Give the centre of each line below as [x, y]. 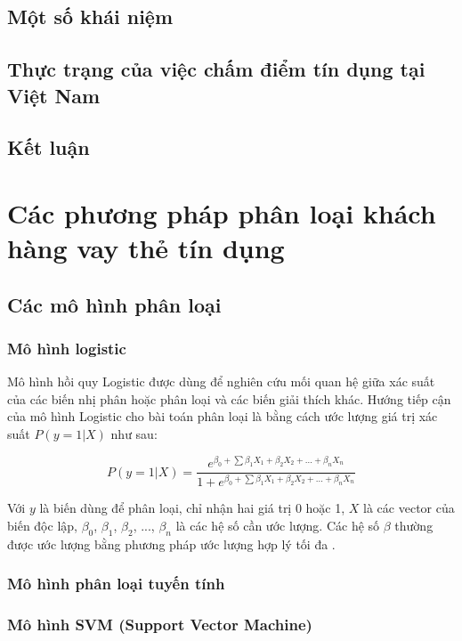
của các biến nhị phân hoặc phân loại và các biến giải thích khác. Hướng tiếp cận [229, 398]
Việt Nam [54, 95]
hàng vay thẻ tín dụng [146, 248]
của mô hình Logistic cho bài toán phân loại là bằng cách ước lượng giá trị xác [223, 416]
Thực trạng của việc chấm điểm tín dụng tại [216, 69]
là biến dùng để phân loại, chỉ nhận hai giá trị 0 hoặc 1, [192, 508]
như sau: [134, 434]
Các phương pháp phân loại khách [222, 212]
